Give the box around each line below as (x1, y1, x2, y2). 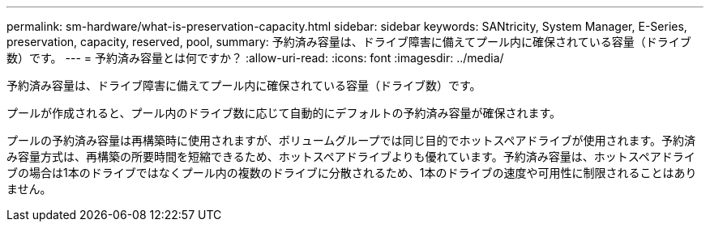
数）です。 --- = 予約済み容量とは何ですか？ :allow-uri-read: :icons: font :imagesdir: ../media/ (6, 51, 504, 65)
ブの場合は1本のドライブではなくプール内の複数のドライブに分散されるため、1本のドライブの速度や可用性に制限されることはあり (6, 166, 697, 179)
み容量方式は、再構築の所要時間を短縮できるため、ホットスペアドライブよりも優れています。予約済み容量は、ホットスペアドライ (6, 150, 695, 163)
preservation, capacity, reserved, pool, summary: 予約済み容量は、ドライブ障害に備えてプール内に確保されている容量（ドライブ (6, 35, 691, 49)
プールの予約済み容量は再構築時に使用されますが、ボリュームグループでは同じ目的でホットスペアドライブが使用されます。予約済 (6, 133, 696, 147)
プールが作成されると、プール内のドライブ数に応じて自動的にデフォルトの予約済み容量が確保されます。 (6, 106, 562, 120)
